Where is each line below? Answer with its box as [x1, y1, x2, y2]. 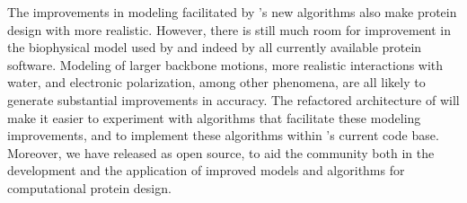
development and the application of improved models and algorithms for [7, 161, 405, 180]
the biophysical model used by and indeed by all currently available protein [7, 38, 422, 57]
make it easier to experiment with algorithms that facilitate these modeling [7, 108, 421, 127]
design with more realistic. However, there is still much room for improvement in [7, 20, 452, 39]
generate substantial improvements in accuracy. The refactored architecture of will [7, 90, 460, 109]
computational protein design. [7, 178, 172, 197]
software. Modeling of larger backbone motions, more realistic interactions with [7, 55, 444, 74]
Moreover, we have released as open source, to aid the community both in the [7, 143, 435, 162]
